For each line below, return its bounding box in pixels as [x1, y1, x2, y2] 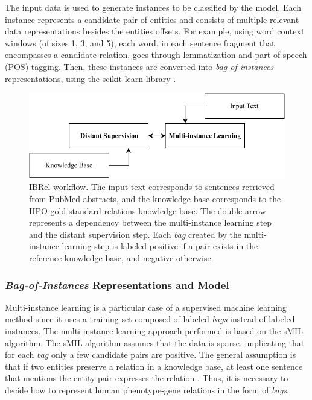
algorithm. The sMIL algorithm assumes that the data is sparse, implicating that [5, 336, 305, 349]
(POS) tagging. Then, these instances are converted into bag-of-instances [5, 60, 274, 72]
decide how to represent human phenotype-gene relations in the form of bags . [5, 383, 290, 396]
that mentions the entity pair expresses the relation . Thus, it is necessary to [5, 372, 288, 384]
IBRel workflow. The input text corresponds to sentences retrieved [29, 180, 275, 193]
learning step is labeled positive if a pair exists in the [62, 240, 258, 252]
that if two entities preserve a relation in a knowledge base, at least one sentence [5, 360, 303, 372]
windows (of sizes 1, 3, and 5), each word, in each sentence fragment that [5, 36, 275, 49]
